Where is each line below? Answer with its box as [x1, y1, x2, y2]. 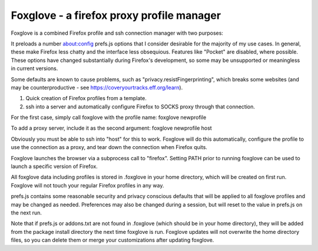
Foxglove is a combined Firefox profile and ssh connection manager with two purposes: [11, 29, 224, 37]
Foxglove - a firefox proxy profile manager [11, 9, 221, 22]
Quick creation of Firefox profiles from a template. [25, 95, 147, 102]
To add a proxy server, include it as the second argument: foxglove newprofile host [11, 124, 212, 132]
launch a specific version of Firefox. [11, 163, 98, 170]
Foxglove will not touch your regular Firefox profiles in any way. [11, 181, 164, 189]
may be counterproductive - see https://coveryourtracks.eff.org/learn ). [11, 84, 183, 91]
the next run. [11, 209, 42, 216]
